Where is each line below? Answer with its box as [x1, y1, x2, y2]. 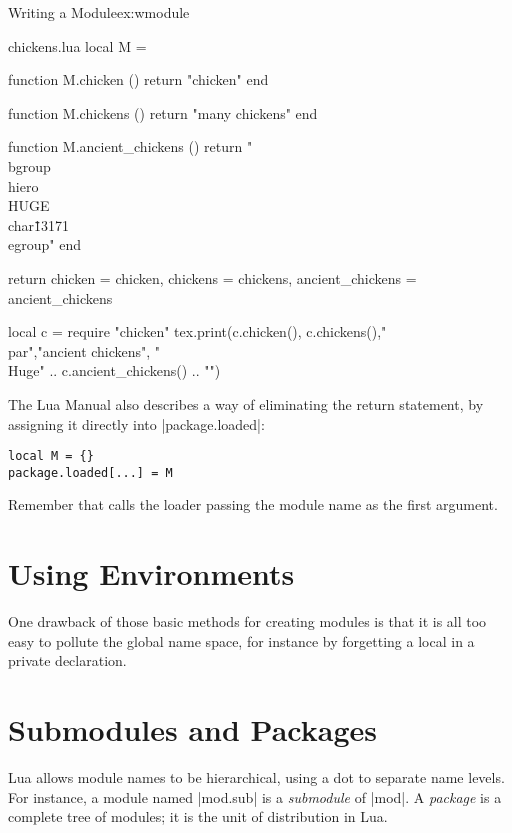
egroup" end [8, 234, 81, 255]
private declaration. [8, 650, 127, 671]
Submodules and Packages [8, 709, 377, 750]
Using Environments [8, 553, 295, 594]
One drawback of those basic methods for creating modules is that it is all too [8, 611, 487, 632]
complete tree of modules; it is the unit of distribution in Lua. [8, 806, 388, 827]
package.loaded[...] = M [8, 465, 173, 480]
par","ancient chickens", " [8, 340, 161, 361]
